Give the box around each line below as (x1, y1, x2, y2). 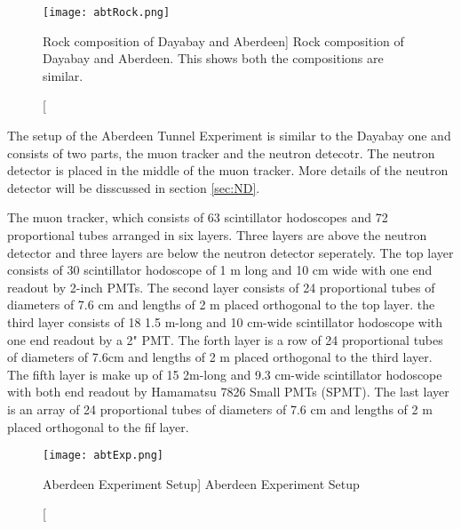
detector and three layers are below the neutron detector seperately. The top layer (7, 243, 454, 261)
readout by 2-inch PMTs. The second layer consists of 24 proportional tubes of (7, 277, 435, 296)
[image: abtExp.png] (43, 449, 164, 462)
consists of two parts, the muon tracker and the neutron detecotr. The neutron (7, 143, 435, 162)
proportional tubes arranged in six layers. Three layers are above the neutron (7, 226, 427, 244)
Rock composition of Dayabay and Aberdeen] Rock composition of (43, 31, 404, 50)
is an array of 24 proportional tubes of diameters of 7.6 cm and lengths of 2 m (7, 399, 433, 418)
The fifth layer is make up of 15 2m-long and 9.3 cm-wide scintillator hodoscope (7, 365, 442, 383)
